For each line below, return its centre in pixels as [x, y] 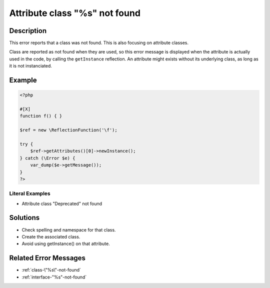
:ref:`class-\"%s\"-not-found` [51, 270]
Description [28, 31]
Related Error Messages [47, 258]
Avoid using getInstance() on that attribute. [66, 244]
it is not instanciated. [31, 66]
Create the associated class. [51, 236]
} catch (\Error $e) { [47, 158]
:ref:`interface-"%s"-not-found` [54, 277]
